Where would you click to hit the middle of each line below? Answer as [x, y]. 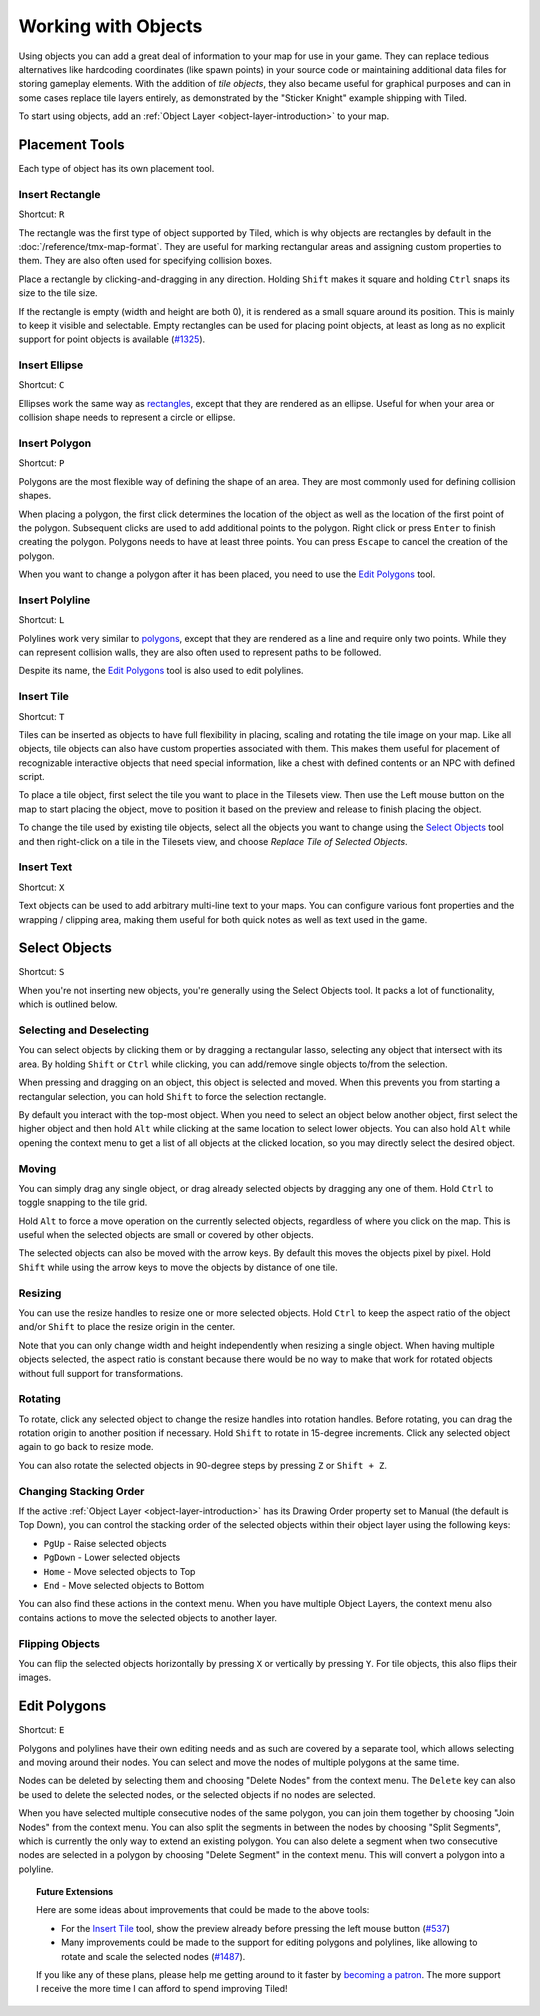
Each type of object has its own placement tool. [116, 169]
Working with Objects [110, 26]
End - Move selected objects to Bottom [124, 1585]
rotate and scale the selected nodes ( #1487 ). [153, 1956]
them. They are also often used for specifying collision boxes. [145, 261]
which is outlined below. [68, 1004]
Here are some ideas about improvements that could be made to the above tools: [203, 1910]
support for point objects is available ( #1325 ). [112, 339]
